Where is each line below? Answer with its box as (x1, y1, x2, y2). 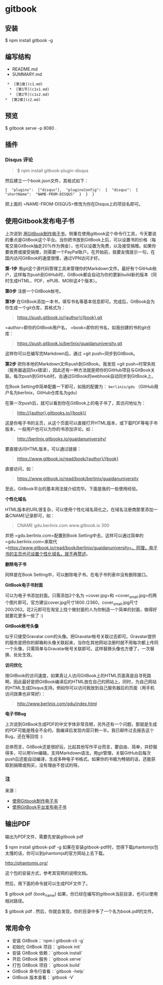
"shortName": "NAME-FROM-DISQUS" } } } (5, 192, 95, 197)
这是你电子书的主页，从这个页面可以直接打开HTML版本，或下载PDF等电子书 (5, 420, 158, 426)
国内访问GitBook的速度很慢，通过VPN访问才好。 (5, 255, 103, 261)
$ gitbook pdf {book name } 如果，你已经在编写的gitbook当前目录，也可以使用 (5, 891, 158, 898)
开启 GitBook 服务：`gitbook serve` (12, 956, 83, 962)
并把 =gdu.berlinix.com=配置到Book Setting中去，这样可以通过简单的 (5, 532, 144, 539)
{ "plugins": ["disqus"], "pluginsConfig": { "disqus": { (5, 187, 138, 193)
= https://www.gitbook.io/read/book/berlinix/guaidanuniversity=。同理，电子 (5, 545, 158, 551)
